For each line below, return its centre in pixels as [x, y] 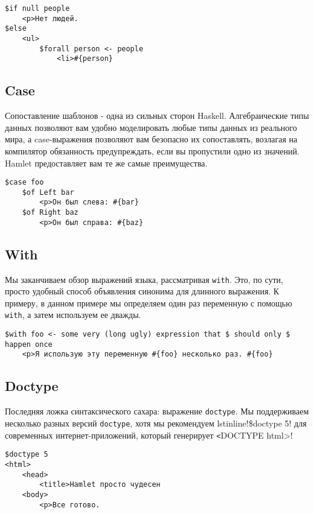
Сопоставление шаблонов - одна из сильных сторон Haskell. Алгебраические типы [157, 116]
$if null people [37, 8]
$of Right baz [50, 213]
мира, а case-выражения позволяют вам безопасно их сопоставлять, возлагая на [151, 139]
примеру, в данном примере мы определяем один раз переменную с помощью [149, 303]
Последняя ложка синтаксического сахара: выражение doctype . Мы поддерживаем [157, 411]
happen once [29, 344]
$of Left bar [48, 192]
